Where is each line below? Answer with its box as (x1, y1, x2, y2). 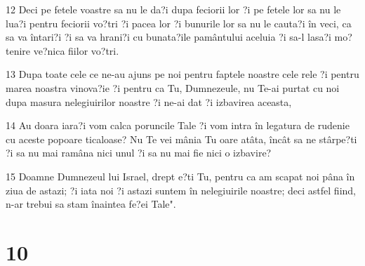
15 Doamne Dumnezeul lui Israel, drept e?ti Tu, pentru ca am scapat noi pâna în (6, 168, 355, 183)
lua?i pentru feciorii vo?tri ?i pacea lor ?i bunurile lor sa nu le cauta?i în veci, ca (6, 15, 352, 30)
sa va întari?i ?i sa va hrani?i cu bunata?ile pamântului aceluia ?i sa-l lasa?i (6, 29, 331, 44)
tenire (6, 43, 31, 58)
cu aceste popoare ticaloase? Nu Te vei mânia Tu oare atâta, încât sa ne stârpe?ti (6, 131, 357, 146)
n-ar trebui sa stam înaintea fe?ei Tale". (6, 197, 176, 211)
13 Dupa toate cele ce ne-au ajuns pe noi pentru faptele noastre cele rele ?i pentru (6, 67, 359, 81)
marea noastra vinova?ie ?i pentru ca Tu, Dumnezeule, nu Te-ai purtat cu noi (6, 80, 340, 95)
